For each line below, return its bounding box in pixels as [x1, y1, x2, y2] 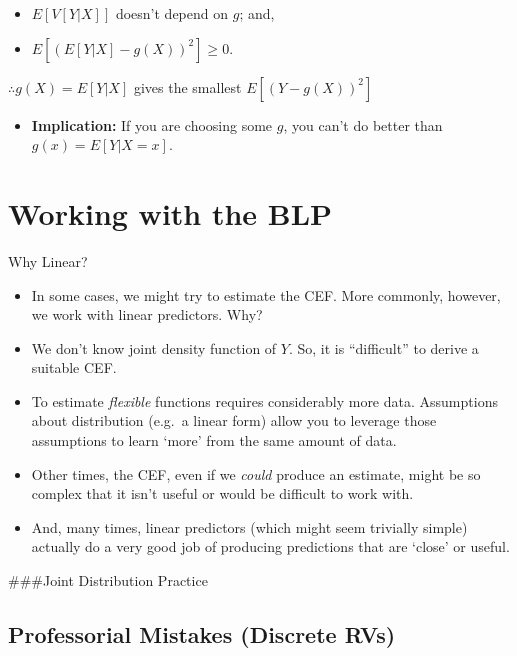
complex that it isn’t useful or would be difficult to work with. [31, 483, 414, 504]
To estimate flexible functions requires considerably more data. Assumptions [31, 390, 498, 411]
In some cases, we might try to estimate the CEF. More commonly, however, [31, 284, 501, 305]
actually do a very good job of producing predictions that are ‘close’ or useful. [31, 536, 510, 557]
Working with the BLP [8, 192, 333, 233]
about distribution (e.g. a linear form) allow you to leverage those [31, 410, 437, 431]
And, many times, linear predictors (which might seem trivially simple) [31, 516, 468, 537]
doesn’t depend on [115, 3, 229, 23]
